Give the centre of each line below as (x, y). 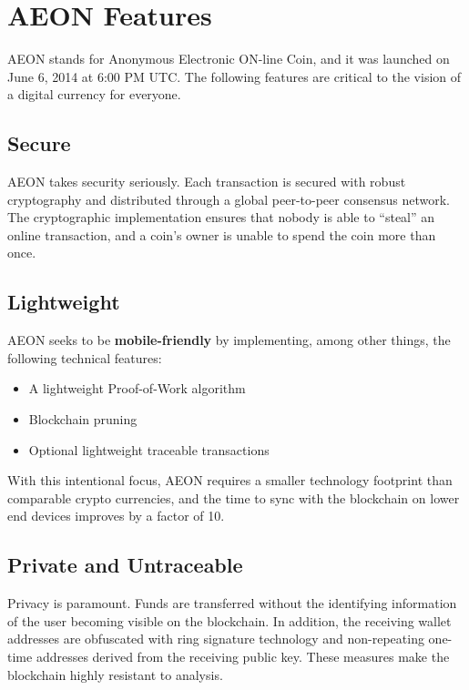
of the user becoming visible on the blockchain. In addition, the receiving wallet (229, 620)
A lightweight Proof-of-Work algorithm (137, 388)
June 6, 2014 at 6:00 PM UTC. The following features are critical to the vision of (234, 76)
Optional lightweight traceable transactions (149, 449)
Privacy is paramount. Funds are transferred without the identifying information (232, 603)
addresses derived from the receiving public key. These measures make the (243, 657)
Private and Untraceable (125, 565)
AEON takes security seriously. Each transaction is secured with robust (207, 182)
